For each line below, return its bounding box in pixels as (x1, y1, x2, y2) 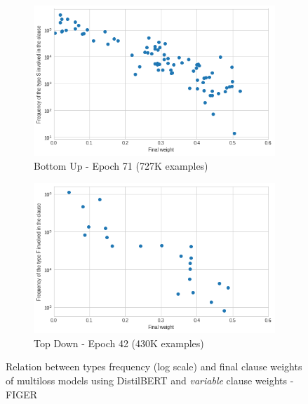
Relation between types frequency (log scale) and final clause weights (6, 359, 302, 374)
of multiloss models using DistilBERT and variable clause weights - (6, 372, 294, 387)
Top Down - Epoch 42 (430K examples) (34, 335, 204, 350)
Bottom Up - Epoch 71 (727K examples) (34, 159, 208, 173)
